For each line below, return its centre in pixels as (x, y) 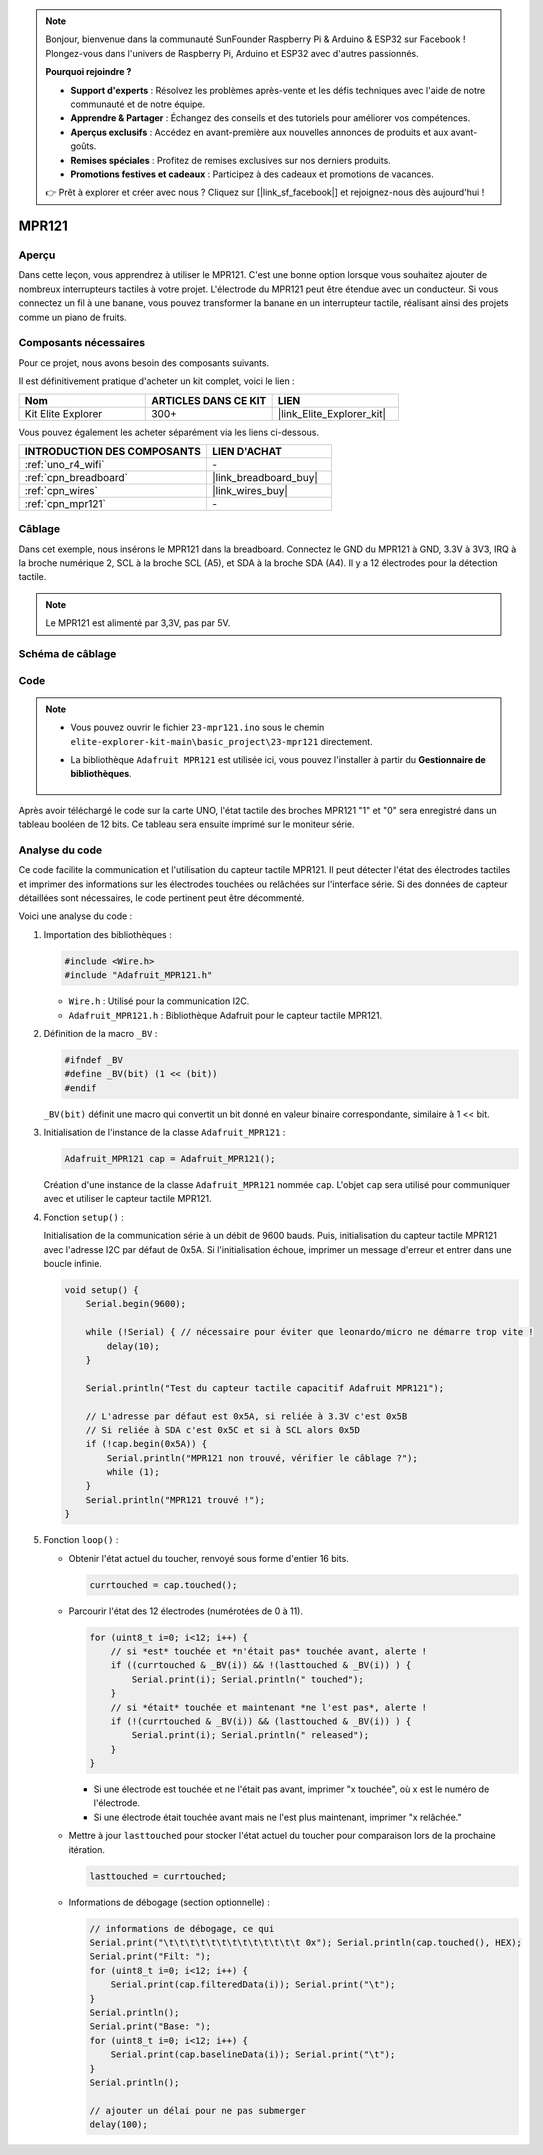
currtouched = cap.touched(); (163, 1584)
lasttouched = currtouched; (158, 1876)
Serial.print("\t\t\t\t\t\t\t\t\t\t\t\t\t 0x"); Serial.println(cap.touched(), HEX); (305, 1942)
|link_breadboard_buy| (265, 477)
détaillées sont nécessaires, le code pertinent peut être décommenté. (161, 898)
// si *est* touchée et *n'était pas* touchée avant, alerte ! (269, 1651)
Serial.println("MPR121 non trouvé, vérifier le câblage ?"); (262, 1458)
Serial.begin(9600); (136, 1304)
